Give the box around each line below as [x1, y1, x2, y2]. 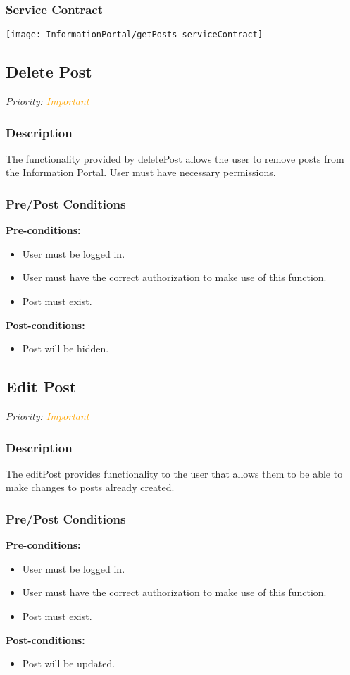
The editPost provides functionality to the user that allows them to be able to [6, 466, 343, 481]
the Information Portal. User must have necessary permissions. [6, 165, 276, 180]
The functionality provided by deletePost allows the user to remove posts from [6, 151, 344, 166]
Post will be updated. [22, 656, 115, 671]
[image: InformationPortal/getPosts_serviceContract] [6, 30, 263, 40]
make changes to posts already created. [6, 480, 175, 495]
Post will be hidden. [22, 341, 109, 356]
